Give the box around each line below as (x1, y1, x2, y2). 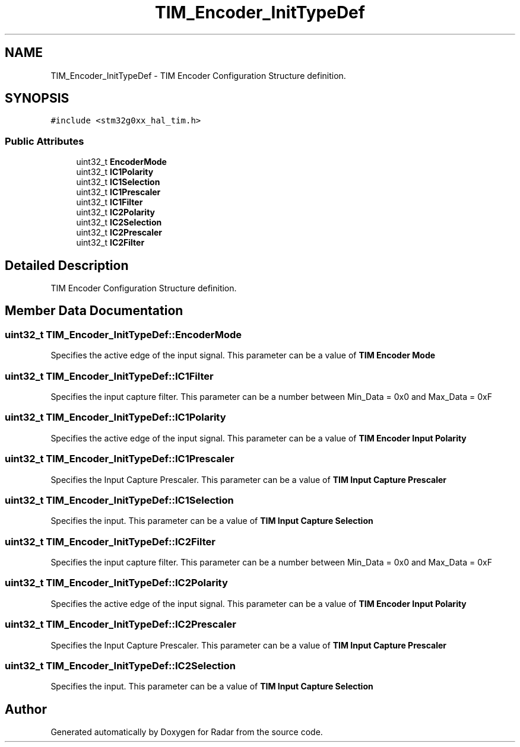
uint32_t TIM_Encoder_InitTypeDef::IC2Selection (5, 659, 236, 672)
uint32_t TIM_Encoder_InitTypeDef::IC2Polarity (5, 577, 228, 589)
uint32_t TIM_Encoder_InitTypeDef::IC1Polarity (5, 411, 226, 424)
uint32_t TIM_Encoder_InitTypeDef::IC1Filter (5, 370, 214, 382)
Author (5, 701, 47, 717)
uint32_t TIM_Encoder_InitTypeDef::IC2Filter (5, 535, 215, 548)
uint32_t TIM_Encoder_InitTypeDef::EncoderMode (5, 328, 242, 341)
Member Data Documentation (5, 303, 183, 319)
